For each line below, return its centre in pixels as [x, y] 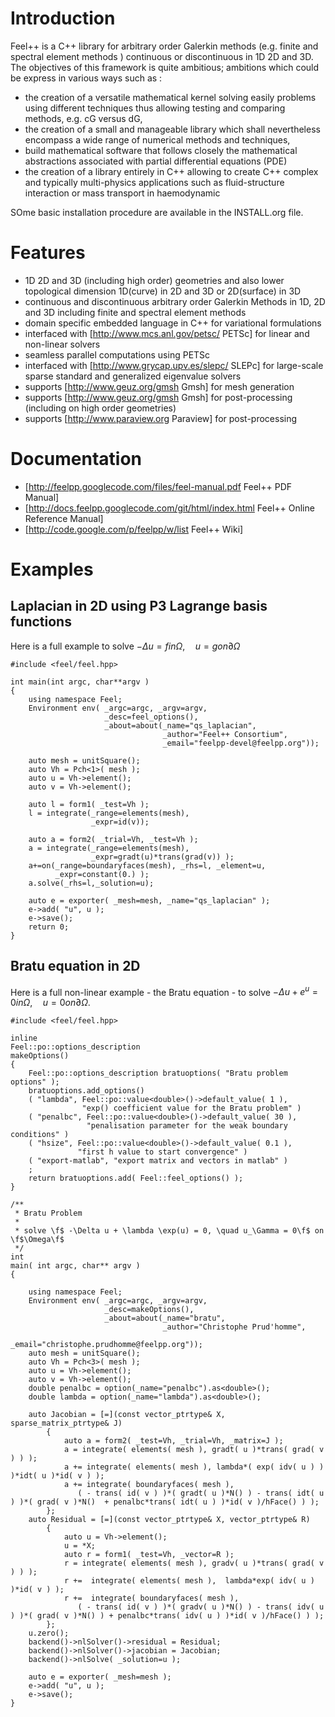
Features [48, 253]
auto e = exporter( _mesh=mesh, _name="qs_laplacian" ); [149, 900]
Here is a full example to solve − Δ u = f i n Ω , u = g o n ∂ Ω [125, 646]
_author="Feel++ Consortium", [225, 734]
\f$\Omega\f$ [37, 1240]
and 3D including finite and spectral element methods [135, 312]
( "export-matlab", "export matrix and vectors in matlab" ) [158, 1161]
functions [41, 622]
